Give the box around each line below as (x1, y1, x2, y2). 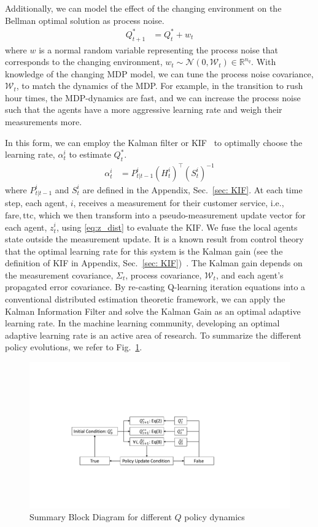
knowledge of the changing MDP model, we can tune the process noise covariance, (5, 67, 314, 80)
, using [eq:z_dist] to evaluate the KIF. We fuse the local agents (56, 220, 298, 233)
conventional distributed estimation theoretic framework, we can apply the (5, 293, 285, 306)
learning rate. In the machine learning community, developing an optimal (5, 317, 280, 329)
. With (251, 55, 276, 68)
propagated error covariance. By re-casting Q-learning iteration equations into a (5, 280, 306, 293)
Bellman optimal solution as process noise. (5, 13, 165, 26)
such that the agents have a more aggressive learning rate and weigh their (5, 103, 282, 116)
